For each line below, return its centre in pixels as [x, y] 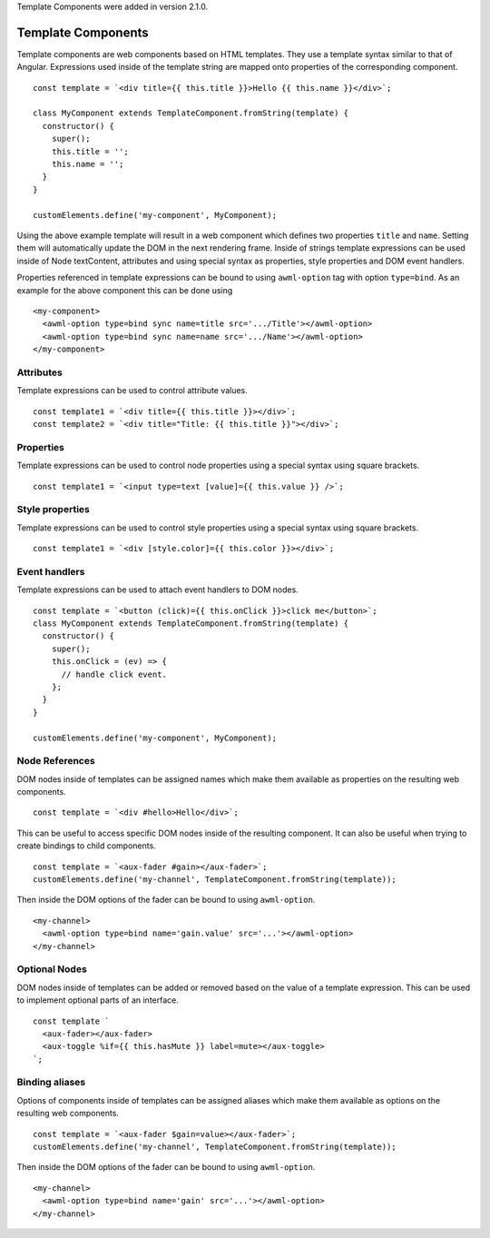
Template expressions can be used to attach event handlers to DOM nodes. [157, 589]
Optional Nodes [52, 969]
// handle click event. [114, 674]
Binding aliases [51, 1083]
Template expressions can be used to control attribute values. [132, 391]
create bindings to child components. [86, 846]
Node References [56, 761]
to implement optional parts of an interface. [98, 1000]
